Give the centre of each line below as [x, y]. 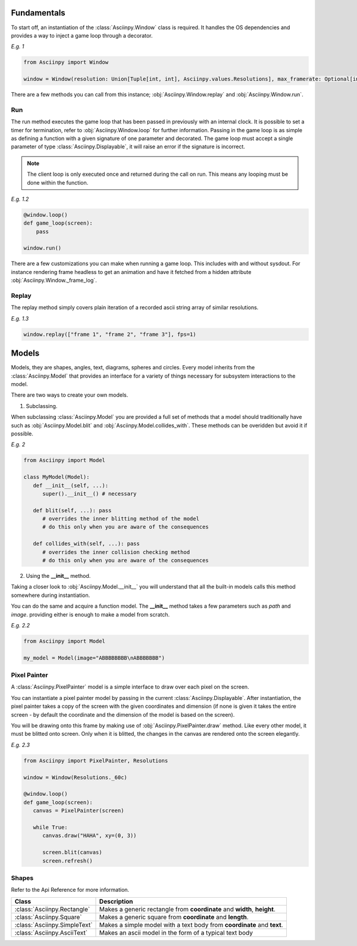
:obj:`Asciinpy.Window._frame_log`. [54, 281]
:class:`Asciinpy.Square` [48, 917]
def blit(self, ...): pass [72, 510]
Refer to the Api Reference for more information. [70, 890]
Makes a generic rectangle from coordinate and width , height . [187, 909]
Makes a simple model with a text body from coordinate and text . [191, 925]
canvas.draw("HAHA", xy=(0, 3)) [90, 836]
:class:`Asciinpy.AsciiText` [51, 932]
